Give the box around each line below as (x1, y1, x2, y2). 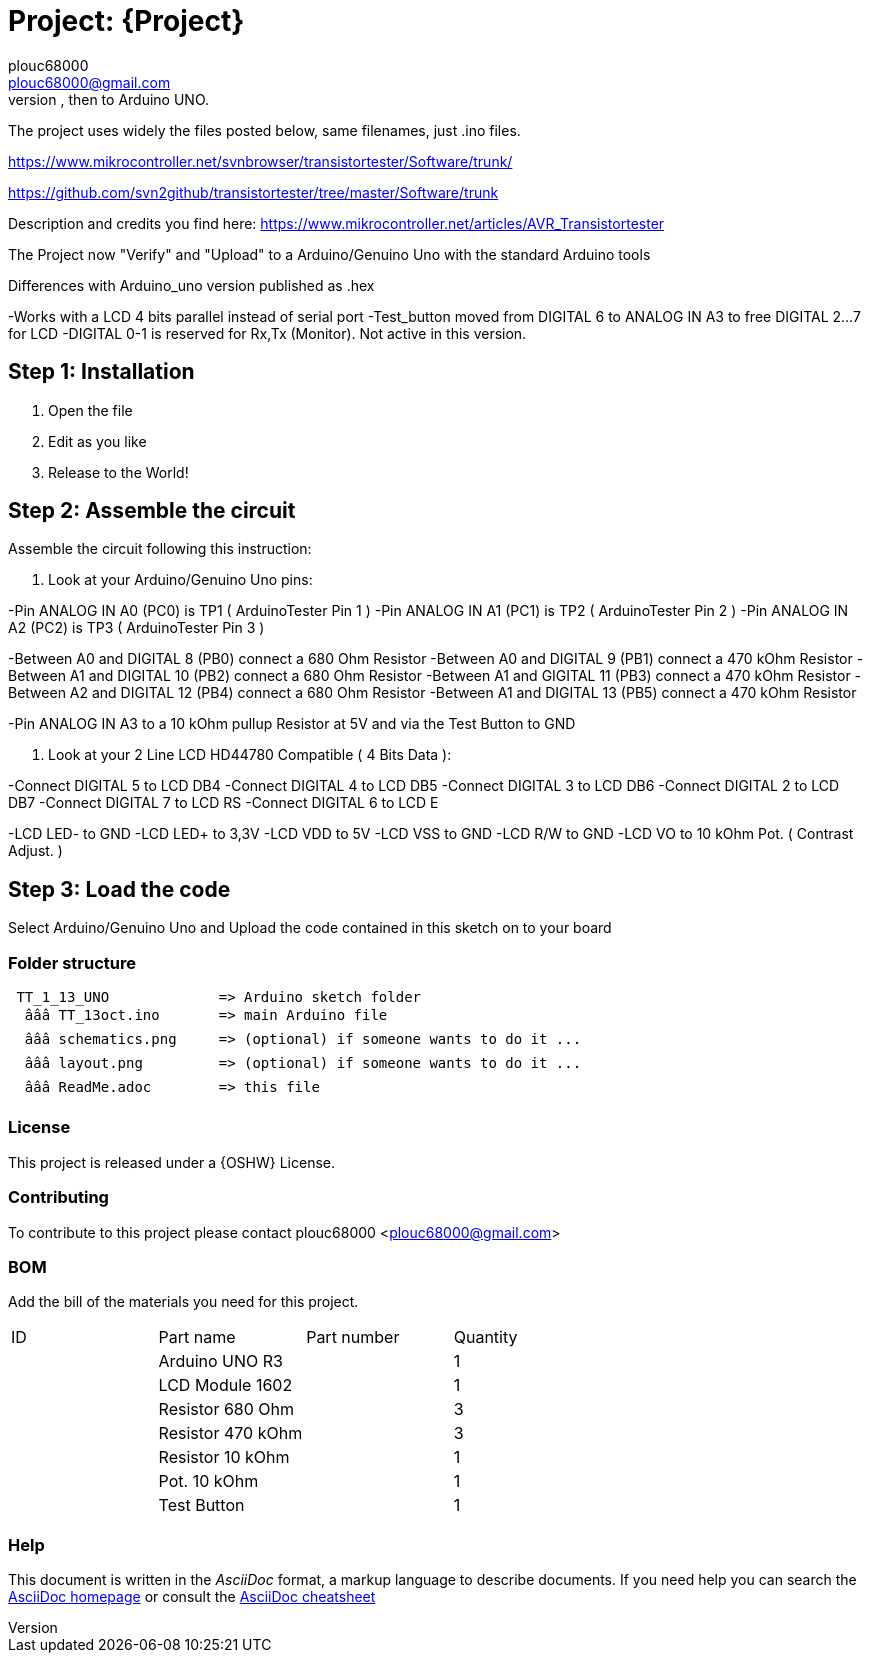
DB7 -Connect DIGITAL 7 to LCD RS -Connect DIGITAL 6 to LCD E (8, 794, 439, 812)
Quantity (453, 1327, 518, 1348)
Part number (306, 1327, 400, 1348)
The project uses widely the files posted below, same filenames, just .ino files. (8, 121, 521, 139)
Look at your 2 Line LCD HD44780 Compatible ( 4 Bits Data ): (48, 746, 452, 764)
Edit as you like (48, 432, 147, 450)
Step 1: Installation (8, 359, 195, 385)
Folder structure (8, 952, 136, 973)
